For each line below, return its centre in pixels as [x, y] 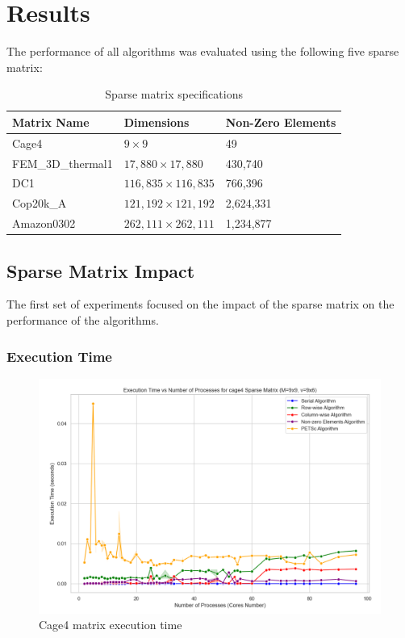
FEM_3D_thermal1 [63, 163]
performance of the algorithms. [83, 320]
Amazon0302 [44, 223]
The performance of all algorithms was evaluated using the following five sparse [203, 51]
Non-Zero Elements [281, 122]
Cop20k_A [40, 203]
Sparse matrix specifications [174, 94]
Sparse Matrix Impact [101, 270]
